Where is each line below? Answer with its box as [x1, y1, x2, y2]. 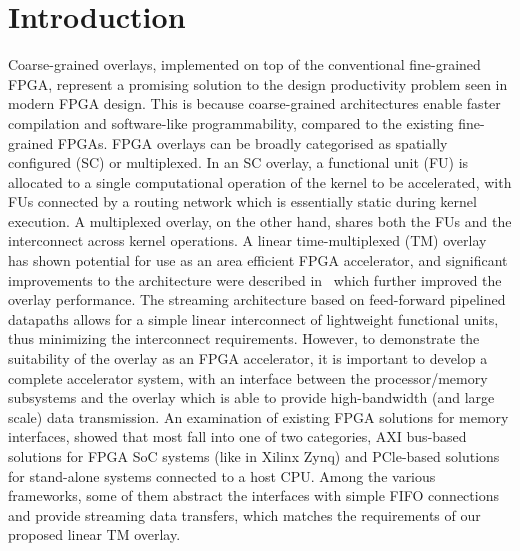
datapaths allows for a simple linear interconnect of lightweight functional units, [8, 308, 499, 329]
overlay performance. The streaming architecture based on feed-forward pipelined [8, 289, 506, 310]
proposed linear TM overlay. [8, 524, 181, 545]
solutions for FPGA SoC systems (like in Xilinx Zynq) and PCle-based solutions [8, 446, 500, 466]
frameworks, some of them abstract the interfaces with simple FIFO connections [8, 485, 499, 506]
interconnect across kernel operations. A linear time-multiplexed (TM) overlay [8, 230, 487, 251]
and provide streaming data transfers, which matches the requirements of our [8, 504, 481, 525]
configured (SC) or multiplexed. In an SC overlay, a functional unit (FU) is [8, 152, 469, 173]
